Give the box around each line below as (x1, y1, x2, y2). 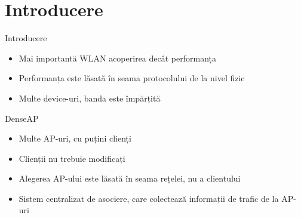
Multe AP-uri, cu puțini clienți (19, 132, 131, 145)
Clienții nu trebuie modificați (19, 152, 125, 164)
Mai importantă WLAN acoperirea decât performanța (19, 51, 216, 64)
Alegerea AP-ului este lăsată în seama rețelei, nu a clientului (19, 172, 241, 185)
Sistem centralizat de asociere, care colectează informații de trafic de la (19, 192, 279, 204)
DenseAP (5, 112, 39, 124)
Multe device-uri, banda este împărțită (19, 91, 161, 104)
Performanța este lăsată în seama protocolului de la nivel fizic (19, 72, 245, 84)
